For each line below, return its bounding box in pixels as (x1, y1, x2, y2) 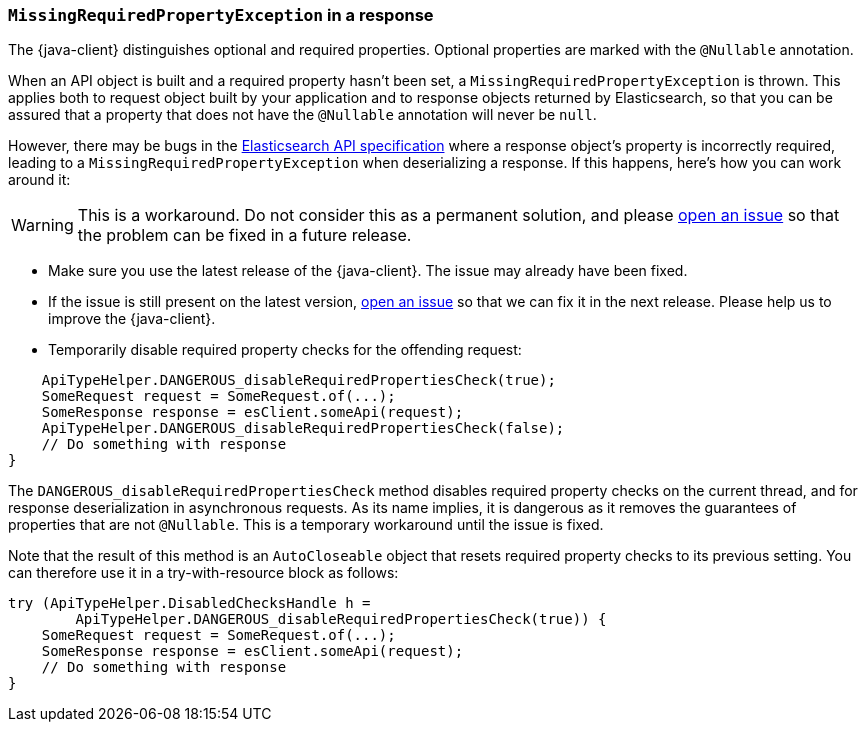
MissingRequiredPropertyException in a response (8, 5, 434, 25)
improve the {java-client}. (48, 310, 216, 328)
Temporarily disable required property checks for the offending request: (48, 341, 522, 359)
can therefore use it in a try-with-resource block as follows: (8, 564, 399, 582)
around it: (8, 171, 71, 189)
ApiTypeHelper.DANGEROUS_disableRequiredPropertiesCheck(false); (41, 420, 565, 437)
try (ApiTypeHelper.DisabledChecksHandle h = (8, 595, 371, 612)
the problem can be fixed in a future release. (77, 225, 412, 246)
